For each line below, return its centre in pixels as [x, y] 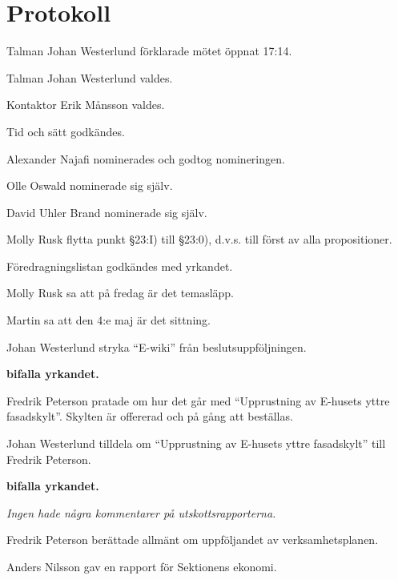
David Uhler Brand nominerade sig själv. [107, 212]
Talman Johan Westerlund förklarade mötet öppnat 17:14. [149, 51]
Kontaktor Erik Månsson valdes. [86, 105]
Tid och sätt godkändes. [66, 131]
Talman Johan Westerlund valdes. [90, 77]
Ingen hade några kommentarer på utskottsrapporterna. [141, 512]
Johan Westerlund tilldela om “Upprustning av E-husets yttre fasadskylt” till [196, 443]
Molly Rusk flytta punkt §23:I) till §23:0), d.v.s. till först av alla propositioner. [199, 239]
